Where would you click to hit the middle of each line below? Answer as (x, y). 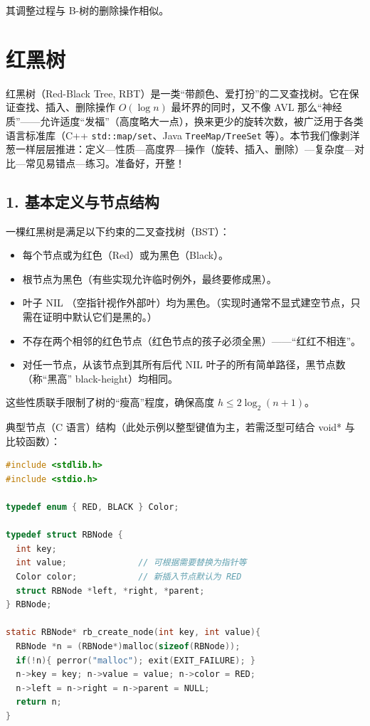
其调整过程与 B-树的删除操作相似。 (88, 10)
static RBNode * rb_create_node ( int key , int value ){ (133, 632)
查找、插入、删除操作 (65, 107)
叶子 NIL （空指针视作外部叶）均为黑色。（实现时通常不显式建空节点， (186, 303)
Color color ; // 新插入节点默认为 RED (129, 577)
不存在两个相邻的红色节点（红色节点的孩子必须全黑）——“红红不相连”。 (192, 340)
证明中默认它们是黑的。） (100, 316)
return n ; (39, 702)
